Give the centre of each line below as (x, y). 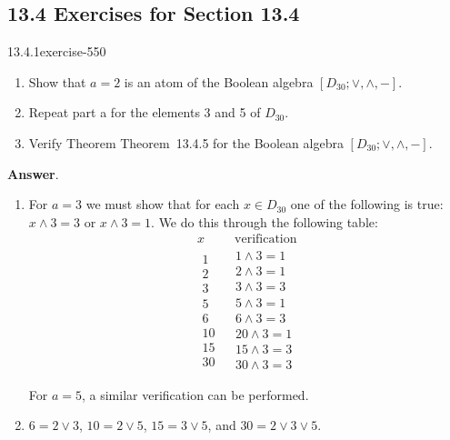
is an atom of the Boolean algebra (219, 81)
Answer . (33, 173)
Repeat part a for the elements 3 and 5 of (145, 112)
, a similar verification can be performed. (195, 394)
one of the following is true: (367, 204)
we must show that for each (163, 204)
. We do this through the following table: (265, 221)
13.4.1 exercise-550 (57, 51)
